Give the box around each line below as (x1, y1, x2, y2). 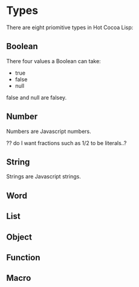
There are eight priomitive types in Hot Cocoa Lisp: (6, 24, 134, 31)
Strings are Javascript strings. (6, 173, 82, 180)
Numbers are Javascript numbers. (6, 127, 92, 135)
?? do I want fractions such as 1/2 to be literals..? (6, 139, 127, 146)
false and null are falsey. (6, 93, 67, 101)
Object (6, 232, 32, 242)
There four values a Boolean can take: (6, 57, 101, 64)
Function (6, 252, 40, 263)
